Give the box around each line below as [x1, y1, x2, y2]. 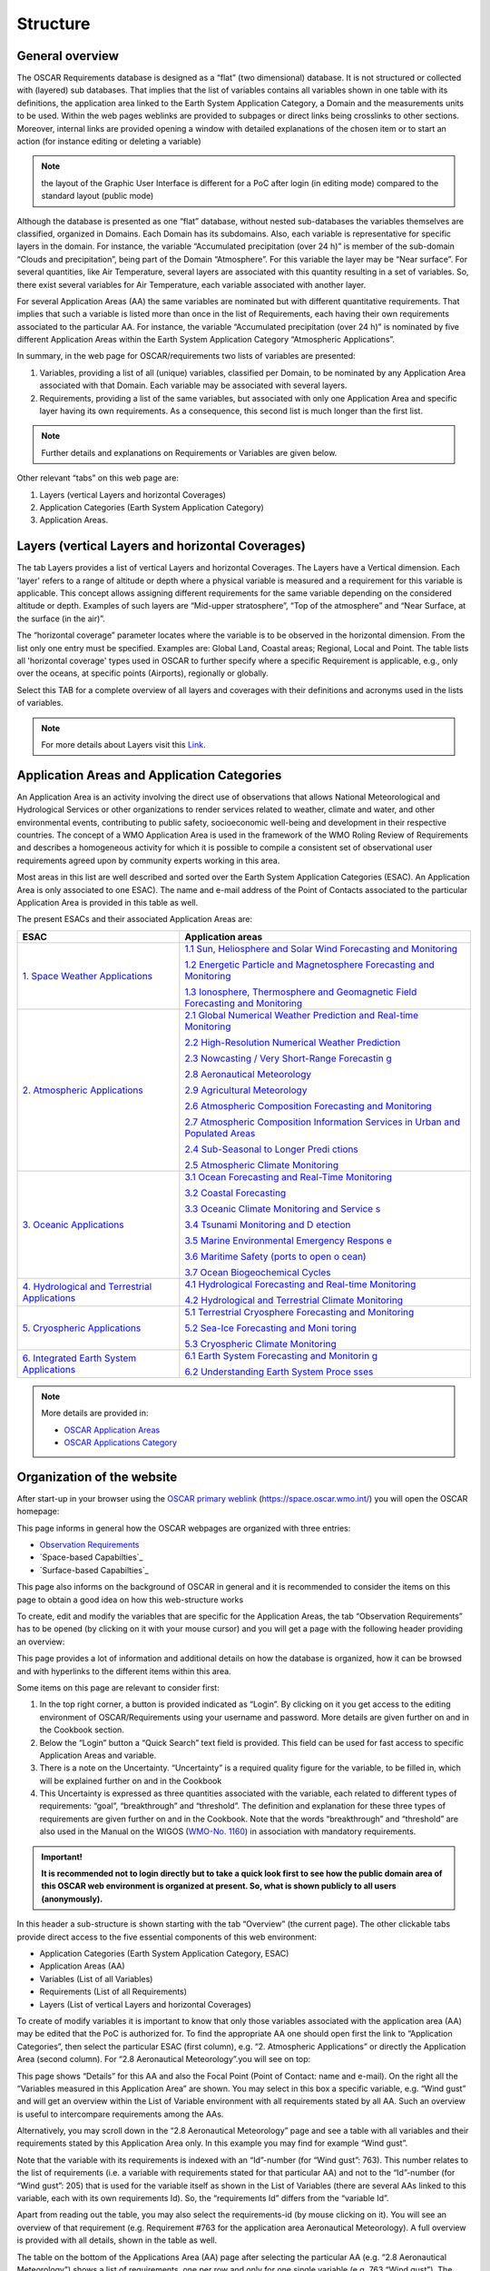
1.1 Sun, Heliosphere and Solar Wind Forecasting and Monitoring [184, 942, 458, 955]
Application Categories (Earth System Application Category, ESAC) [39, 1948, 289, 1959]
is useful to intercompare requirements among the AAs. [16, 2108, 224, 2119]
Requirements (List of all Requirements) [39, 1986, 188, 1998]
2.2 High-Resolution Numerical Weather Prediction [184, 1036, 401, 1048]
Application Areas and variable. [39, 1750, 157, 1760]
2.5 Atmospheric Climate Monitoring [184, 1158, 339, 1171]
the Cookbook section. [39, 1724, 124, 1735]
